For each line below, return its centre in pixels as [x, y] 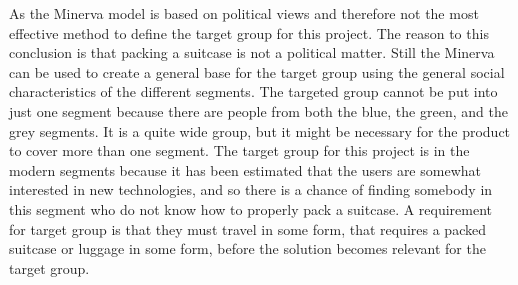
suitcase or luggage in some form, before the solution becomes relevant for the [247, 248]
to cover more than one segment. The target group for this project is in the [239, 150]
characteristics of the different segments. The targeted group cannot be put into [253, 91]
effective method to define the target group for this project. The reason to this [249, 32]
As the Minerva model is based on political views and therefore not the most [244, 13]
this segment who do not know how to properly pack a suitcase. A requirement [251, 208]
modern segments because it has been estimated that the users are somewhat [245, 169]
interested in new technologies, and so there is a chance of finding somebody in [251, 189]
